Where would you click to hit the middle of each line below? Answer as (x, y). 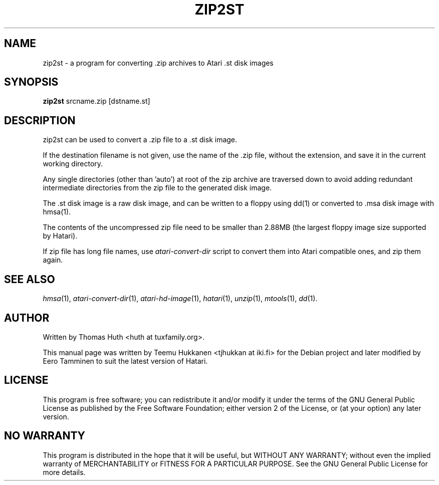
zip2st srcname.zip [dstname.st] (96, 101)
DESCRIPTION (40, 120)
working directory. (73, 164)
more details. (64, 472)
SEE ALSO (30, 279)
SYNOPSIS (31, 82)
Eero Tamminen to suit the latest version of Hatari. (125, 361)
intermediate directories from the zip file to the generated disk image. (157, 188)
